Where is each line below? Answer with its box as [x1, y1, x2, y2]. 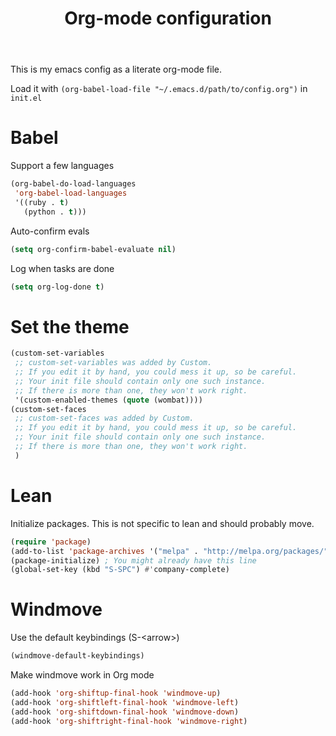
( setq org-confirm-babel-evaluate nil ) [10, 244, 177, 254]
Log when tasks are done [10, 262, 115, 274]
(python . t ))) [23, 207, 87, 217]
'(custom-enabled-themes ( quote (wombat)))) [14, 395, 203, 405]
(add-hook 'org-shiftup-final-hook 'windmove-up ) [10, 688, 222, 699]
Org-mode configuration [64, 7, 272, 30]
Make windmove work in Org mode [10, 669, 155, 681]
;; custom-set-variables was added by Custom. [14, 358, 213, 368]
